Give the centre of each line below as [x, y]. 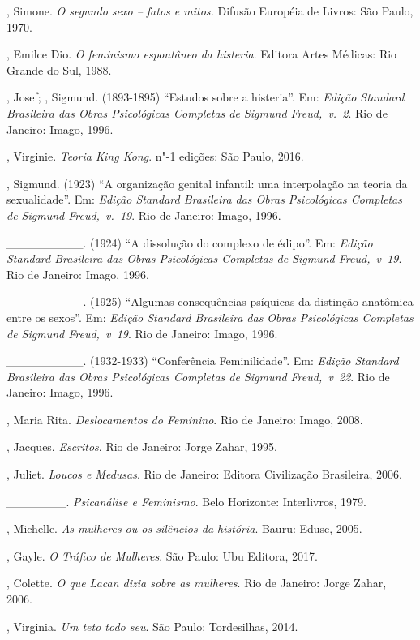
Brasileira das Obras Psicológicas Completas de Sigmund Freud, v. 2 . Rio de [197, 112]
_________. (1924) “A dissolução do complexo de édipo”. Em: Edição [190, 242]
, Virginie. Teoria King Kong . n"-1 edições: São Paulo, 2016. [155, 156]
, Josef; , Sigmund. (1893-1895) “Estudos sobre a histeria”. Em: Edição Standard [206, 97]
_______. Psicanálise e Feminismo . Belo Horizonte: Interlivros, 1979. [186, 501]
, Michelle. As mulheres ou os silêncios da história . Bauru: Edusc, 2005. [184, 528]
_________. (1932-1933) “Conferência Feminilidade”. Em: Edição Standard [203, 361]
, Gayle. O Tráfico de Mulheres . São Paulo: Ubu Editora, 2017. [162, 555]
